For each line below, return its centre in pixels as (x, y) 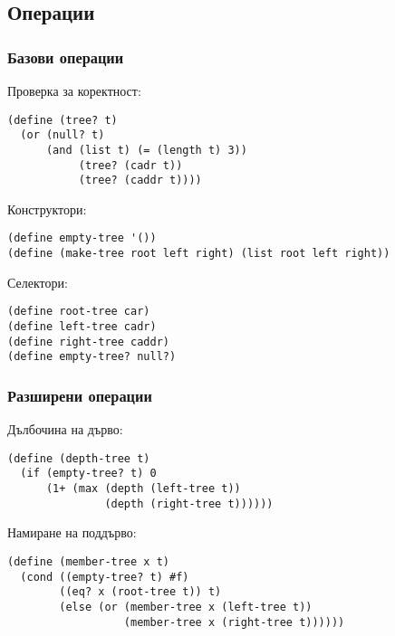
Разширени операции (80, 395)
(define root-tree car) (79, 312)
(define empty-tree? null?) (92, 357)
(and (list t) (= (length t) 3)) (146, 150)
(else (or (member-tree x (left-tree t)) (186, 607)
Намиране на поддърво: (72, 532)
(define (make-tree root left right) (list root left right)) (199, 254)
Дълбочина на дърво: (65, 429)
